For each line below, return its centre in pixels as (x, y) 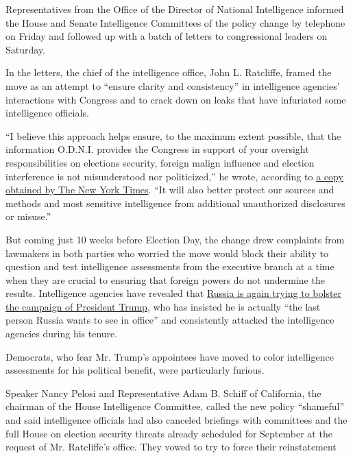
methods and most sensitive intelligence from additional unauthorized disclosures (175, 203)
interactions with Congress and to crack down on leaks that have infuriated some (176, 99)
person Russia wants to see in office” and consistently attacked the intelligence (170, 320)
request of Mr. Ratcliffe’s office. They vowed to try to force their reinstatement (171, 447)
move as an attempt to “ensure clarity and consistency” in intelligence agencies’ (173, 85)
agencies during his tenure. (62, 334)
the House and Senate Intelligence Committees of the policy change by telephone (175, 22)
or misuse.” (28, 216)
